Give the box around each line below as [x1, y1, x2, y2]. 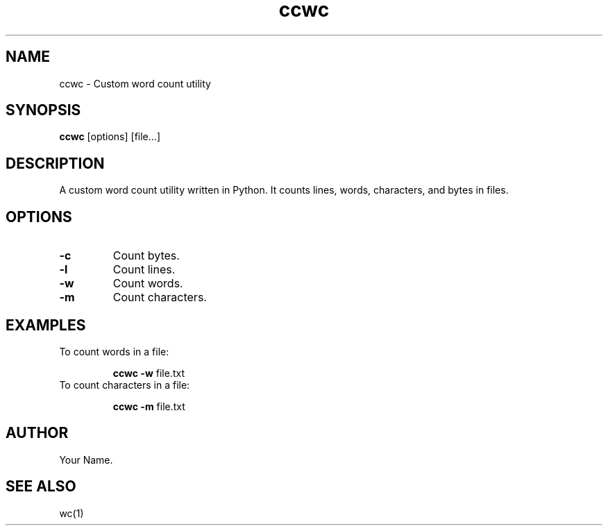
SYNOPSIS [6, 101, 81, 119]
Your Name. [59, 453, 113, 466]
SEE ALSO [6, 478, 76, 496]
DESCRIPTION [6, 154, 105, 172]
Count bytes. [112, 248, 180, 263]
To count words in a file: [59, 345, 169, 357]
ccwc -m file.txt [112, 400, 185, 412]
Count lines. [112, 262, 176, 277]
